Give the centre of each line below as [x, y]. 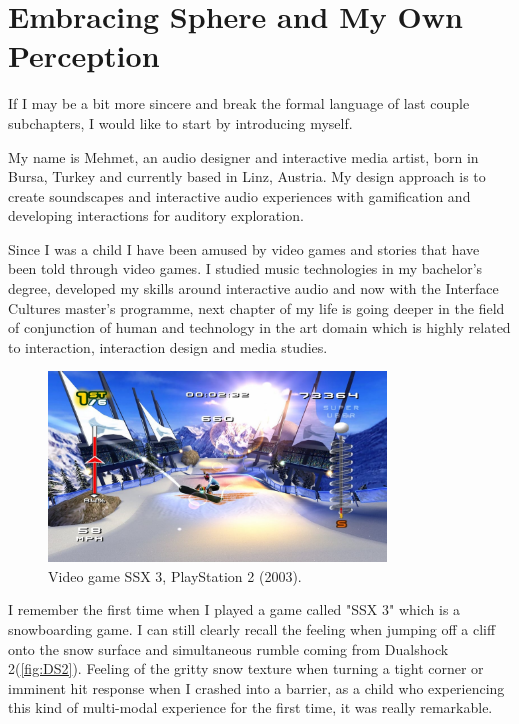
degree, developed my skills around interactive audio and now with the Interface [253, 288]
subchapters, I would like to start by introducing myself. [180, 122]
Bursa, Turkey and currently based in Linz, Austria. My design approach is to [247, 176]
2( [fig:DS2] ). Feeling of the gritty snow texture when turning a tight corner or [246, 668]
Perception [84, 55]
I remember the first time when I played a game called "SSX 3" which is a [234, 609]
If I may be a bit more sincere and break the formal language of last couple [239, 103]
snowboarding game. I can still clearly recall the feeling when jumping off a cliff [252, 629]
